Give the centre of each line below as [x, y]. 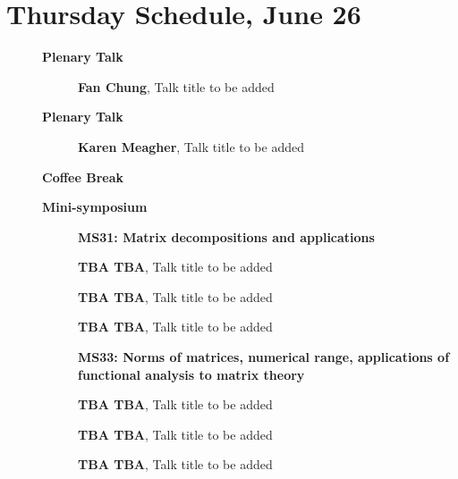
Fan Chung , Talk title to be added [176, 86]
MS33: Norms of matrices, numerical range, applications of [264, 357]
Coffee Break [83, 176]
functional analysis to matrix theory [191, 374]
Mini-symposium [95, 207]
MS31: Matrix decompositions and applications [226, 236]
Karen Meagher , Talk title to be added [191, 146]
